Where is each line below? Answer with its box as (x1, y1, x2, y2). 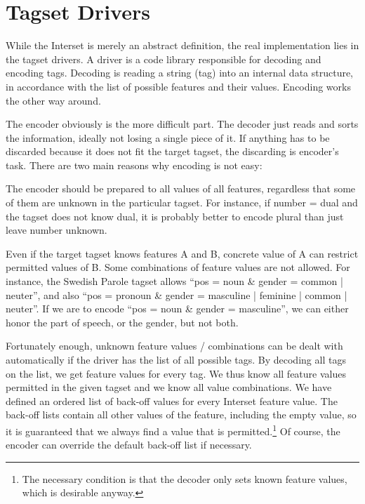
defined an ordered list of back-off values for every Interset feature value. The (6, 393, 338, 408)
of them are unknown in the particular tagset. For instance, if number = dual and (6, 195, 358, 210)
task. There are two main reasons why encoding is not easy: (6, 157, 263, 172)
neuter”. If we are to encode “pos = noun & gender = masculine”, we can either (6, 301, 349, 316)
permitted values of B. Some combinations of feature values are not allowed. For (6, 260, 350, 274)
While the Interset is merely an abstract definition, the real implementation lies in (6, 38, 359, 53)
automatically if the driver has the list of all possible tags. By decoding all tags (6, 352, 346, 366)
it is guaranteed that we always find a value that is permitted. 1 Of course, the (6, 421, 340, 438)
